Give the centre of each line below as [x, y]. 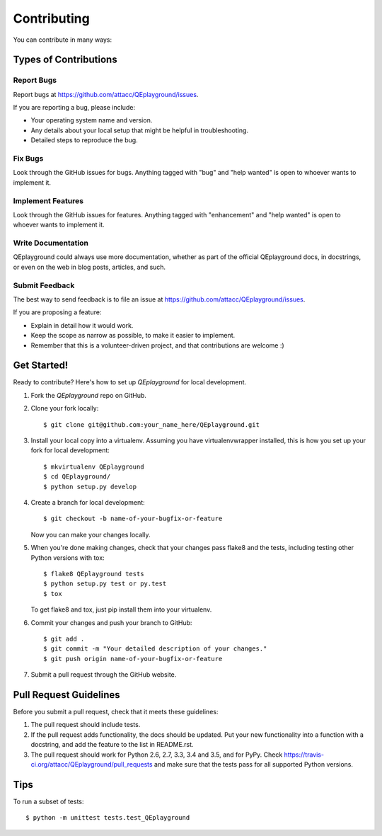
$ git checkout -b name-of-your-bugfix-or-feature [133, 519]
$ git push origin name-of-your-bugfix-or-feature [133, 659]
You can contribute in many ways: [63, 40]
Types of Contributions [65, 60]
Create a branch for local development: [88, 502]
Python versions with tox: [68, 557]
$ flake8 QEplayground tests [94, 574]
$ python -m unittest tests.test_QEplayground [108, 818]
